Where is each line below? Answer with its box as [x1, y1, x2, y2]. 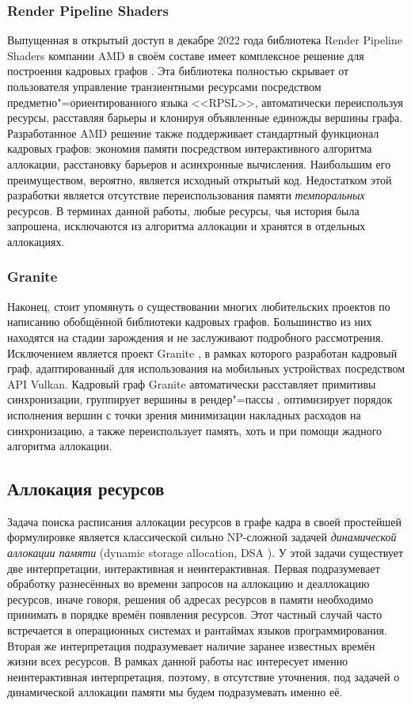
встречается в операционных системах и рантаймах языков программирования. [7, 622, 387, 639]
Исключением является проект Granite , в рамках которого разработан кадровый [7, 344, 398, 361]
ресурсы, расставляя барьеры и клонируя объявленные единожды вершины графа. [7, 109, 403, 126]
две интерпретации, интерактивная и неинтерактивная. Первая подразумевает [7, 559, 380, 576]
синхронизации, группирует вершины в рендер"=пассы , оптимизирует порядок [7, 391, 393, 407]
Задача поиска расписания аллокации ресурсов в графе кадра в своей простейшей [7, 513, 401, 529]
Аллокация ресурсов [7, 476, 165, 501]
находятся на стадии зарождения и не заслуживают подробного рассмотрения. [7, 328, 384, 345]
